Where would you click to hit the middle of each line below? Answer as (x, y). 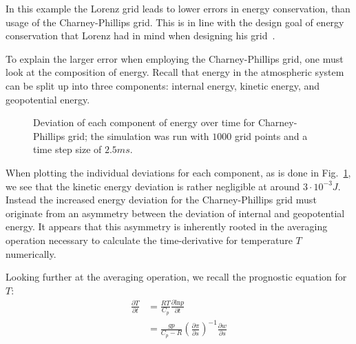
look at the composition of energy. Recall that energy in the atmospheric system (175, 72)
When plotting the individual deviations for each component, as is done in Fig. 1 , (178, 172)
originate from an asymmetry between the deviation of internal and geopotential (175, 213)
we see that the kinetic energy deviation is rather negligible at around (153, 186)
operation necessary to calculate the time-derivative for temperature (149, 240)
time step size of (67, 149)
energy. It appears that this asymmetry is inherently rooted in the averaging (167, 226)
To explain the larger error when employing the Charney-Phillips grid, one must (175, 58)
